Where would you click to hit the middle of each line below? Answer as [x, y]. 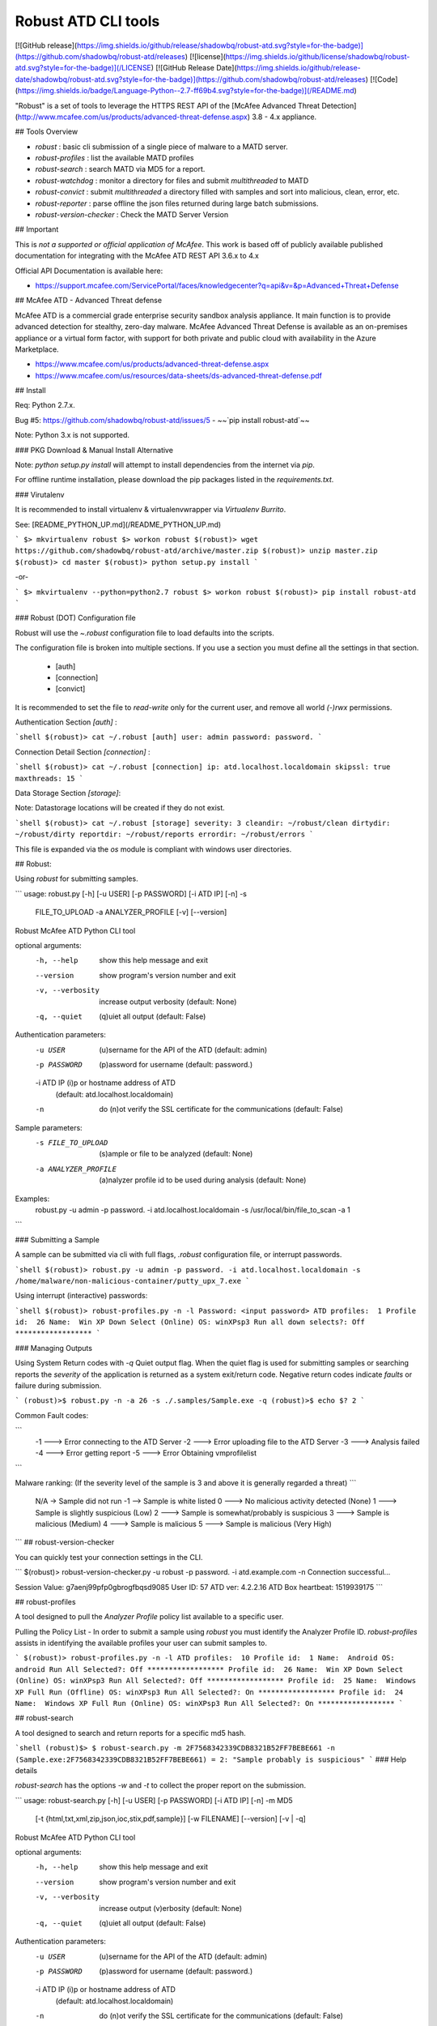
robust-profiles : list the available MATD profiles [115, 158]
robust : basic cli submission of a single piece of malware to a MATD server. [162, 147]
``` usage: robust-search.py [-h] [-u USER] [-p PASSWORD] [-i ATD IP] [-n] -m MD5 [154, 1800]
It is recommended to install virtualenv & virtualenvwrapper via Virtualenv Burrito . [151, 510]
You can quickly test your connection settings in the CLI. [109, 1557]
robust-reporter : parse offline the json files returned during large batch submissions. [177, 203]
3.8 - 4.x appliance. [284, 117]
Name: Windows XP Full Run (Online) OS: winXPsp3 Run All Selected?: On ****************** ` [209, 1703]
